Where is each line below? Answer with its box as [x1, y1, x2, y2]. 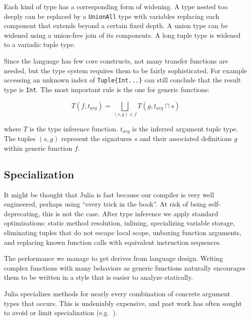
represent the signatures [61, 133, 132, 144]
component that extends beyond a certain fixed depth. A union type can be [4, 20, 228, 31]
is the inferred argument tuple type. [132, 123, 238, 133]
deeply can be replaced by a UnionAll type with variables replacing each [4, 11, 220, 21]
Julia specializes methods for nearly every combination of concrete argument [4, 289, 231, 299]
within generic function [4, 143, 73, 153]
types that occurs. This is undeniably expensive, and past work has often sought [4, 298, 242, 308]
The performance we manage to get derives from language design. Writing [4, 253, 223, 263]
